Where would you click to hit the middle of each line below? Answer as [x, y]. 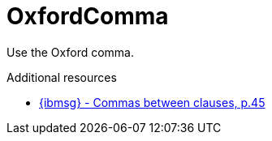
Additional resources [62, 77]
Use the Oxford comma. [71, 52]
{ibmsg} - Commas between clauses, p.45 [152, 102]
